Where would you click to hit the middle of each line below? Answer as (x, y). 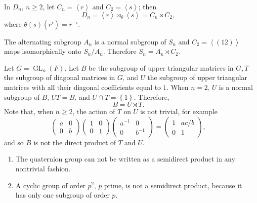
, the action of (94, 111)
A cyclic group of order (51, 185)
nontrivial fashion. (43, 168)
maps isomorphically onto (43, 51)
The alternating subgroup (43, 41)
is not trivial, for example (179, 111)
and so (14, 142)
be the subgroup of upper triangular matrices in (161, 67)
